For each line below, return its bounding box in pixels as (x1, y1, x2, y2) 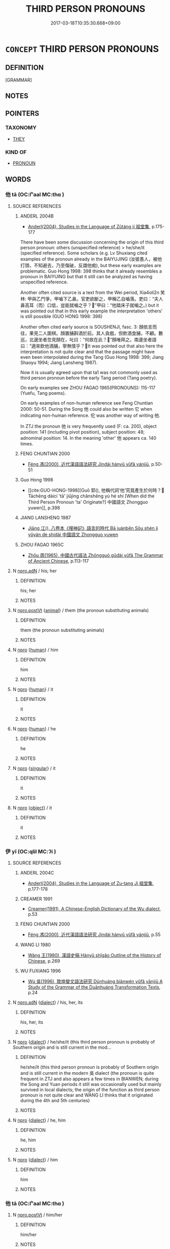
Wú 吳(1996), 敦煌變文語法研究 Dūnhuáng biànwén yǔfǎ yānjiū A (27, 978, 163, 985)
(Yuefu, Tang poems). (20, 390, 66, 396)
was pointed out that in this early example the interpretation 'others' (20, 308, 163, 314)
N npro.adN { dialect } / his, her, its (12, 999, 83, 1005)
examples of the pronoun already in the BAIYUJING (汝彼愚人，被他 (20, 256, 162, 262)
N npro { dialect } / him (12, 1157, 59, 1163)
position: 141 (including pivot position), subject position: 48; (20, 429, 145, 435)
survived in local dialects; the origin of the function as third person (20, 1086, 160, 1093)
